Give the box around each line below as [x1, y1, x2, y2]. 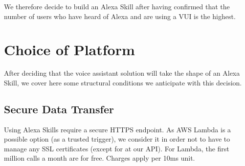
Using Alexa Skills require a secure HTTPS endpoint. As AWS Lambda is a [4, 124, 231, 134]
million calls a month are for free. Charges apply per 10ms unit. [4, 153, 195, 163]
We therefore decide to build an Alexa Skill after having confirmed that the [4, 1, 230, 11]
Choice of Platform [4, 40, 135, 60]
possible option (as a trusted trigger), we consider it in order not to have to [4, 134, 230, 144]
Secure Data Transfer [4, 101, 114, 116]
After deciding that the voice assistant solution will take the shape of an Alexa [4, 68, 240, 78]
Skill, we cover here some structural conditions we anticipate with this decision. [4, 77, 242, 87]
